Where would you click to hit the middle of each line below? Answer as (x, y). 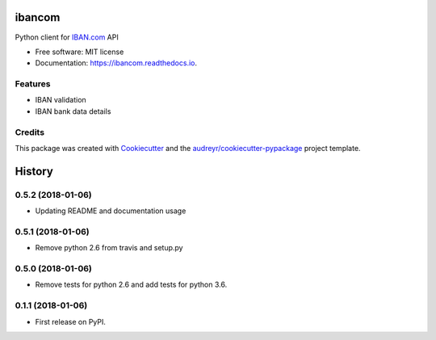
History (34, 171)
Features (33, 84)
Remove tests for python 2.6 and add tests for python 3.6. (131, 285)
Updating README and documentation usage (111, 211)
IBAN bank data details (73, 111)
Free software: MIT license (80, 52)
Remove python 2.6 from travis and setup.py (109, 248)
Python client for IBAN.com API (67, 37)
